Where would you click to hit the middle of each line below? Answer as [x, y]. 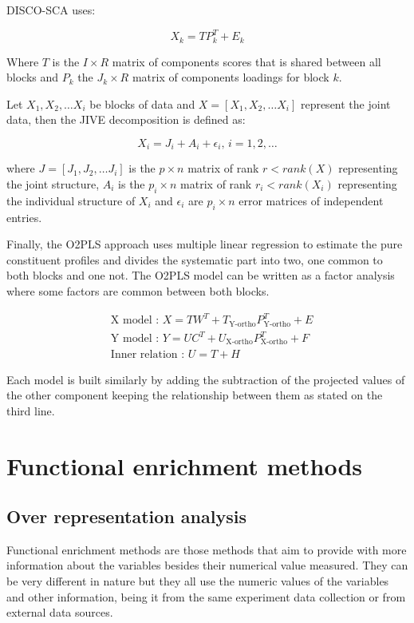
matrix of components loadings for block [231, 77]
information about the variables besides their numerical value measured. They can [207, 565]
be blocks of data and [142, 103]
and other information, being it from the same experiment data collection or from [206, 596]
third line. [31, 410]
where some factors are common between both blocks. [138, 290]
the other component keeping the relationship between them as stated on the [195, 395]
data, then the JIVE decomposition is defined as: [126, 119]
